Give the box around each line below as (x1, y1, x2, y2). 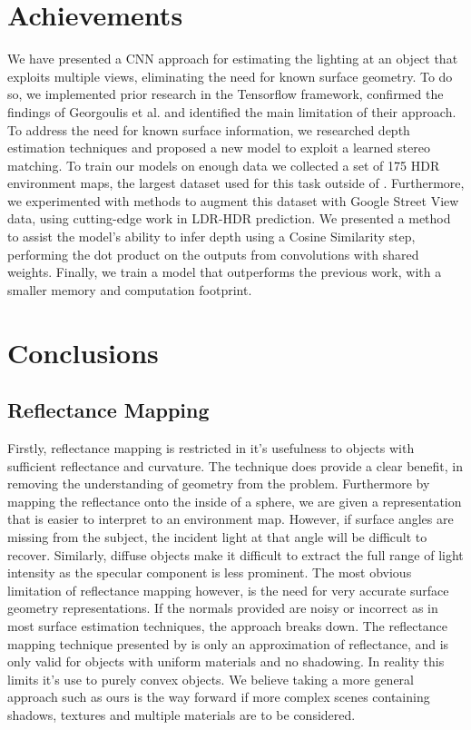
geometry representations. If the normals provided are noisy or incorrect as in (7, 598, 438, 617)
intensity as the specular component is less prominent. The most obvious (7, 563, 412, 582)
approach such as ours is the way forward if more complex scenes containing (7, 687, 430, 706)
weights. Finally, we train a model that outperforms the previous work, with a (7, 262, 442, 281)
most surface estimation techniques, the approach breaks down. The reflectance (7, 616, 448, 635)
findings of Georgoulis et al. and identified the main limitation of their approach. (7, 102, 456, 121)
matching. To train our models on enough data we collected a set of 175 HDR (7, 155, 440, 174)
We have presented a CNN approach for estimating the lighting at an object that (7, 49, 458, 68)
